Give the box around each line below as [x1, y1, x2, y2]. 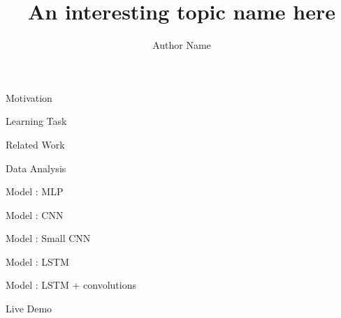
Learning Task [6, 114, 67, 128]
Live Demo [6, 301, 52, 316]
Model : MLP [6, 184, 64, 199]
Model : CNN [6, 207, 64, 222]
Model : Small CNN [6, 231, 91, 245]
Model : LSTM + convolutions [6, 278, 136, 292]
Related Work [6, 137, 65, 151]
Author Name [152, 38, 211, 52]
